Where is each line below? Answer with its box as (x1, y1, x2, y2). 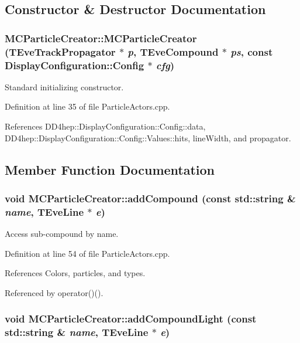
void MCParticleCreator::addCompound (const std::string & (5, 191, 296, 205)
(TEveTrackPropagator (5, 44, 116, 59)
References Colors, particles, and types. (5, 267, 146, 279)
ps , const (230, 44, 273, 59)
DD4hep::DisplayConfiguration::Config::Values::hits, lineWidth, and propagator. (5, 131, 291, 144)
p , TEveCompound (127, 44, 219, 59)
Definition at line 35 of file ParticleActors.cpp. (5, 100, 170, 113)
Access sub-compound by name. (5, 227, 119, 240)
